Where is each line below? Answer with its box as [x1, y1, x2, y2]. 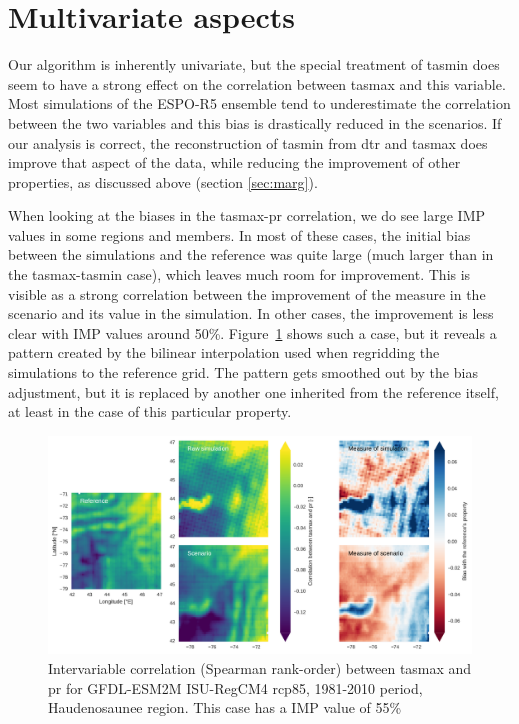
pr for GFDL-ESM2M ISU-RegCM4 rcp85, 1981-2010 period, [48, 677, 423, 698]
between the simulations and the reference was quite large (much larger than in [8, 244, 494, 265]
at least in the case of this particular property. [8, 401, 292, 422]
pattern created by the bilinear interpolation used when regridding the [8, 342, 440, 363]
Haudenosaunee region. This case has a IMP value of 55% [48, 697, 402, 718]
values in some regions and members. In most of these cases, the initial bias [8, 224, 471, 245]
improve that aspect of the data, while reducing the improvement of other [8, 152, 461, 173]
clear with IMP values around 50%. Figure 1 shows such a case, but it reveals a [8, 322, 497, 343]
